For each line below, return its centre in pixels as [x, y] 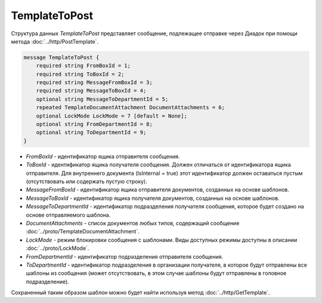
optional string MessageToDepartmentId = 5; [102, 99]
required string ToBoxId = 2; [80, 74]
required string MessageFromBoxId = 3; [95, 83]
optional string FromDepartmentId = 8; [95, 124]
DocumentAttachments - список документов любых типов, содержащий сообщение [133, 223]
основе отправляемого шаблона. [68, 215]
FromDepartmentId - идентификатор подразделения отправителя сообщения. [125, 256]
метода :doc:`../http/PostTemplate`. [55, 41]
